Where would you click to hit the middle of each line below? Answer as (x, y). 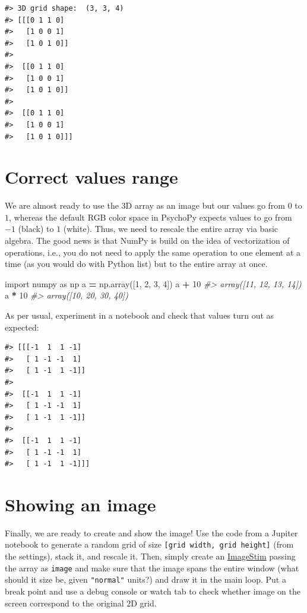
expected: (22, 327)
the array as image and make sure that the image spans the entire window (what (152, 568)
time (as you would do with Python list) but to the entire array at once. (136, 264)
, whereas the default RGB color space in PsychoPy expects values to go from (151, 217)
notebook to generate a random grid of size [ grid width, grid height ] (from (149, 544)
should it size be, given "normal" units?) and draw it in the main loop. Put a (145, 579)
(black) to (36, 229)
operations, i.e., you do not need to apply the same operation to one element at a (153, 252)
